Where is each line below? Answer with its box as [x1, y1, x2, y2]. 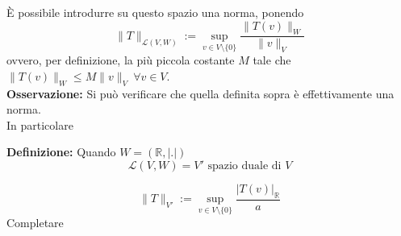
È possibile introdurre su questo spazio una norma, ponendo [6, 4, 304, 20]
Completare [6, 214, 64, 231]
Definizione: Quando [6, 143, 116, 160]
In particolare [6, 116, 73, 133]
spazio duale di [207, 159, 282, 172]
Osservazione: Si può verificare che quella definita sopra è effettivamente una [6, 85, 395, 101]
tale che [253, 52, 291, 68]
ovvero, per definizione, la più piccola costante [6, 52, 235, 68]
